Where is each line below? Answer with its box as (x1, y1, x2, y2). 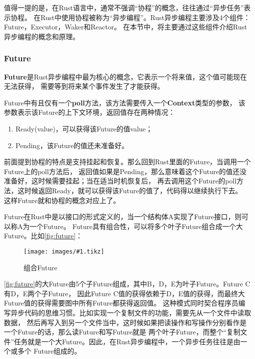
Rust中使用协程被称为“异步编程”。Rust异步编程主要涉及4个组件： (40, 12, 251, 22)
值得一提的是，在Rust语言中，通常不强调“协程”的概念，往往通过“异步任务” (4, 2, 244, 12)
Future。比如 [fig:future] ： (4, 231, 83, 241)
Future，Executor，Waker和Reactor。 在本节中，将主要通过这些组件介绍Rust (4, 22, 247, 32)
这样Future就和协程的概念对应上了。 (4, 195, 120, 205)
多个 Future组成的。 (17, 346, 81, 356)
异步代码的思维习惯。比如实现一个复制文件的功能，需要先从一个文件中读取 (10, 307, 251, 317)
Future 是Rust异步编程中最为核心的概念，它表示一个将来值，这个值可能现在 (4, 71, 247, 81)
